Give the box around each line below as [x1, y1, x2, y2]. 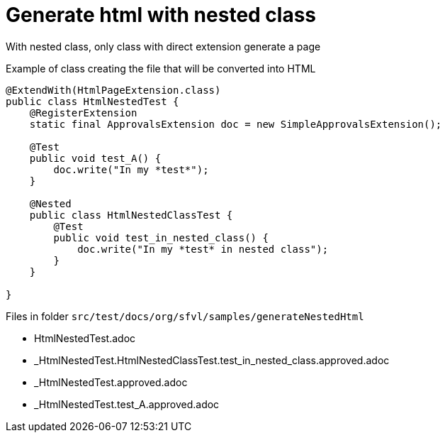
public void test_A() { [29, 152, 162, 164]
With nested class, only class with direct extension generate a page [6, 40, 321, 53]
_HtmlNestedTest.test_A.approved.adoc [34, 398, 220, 410]
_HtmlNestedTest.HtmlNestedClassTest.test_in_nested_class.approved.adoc [34, 354, 390, 366]
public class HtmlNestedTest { [6, 95, 179, 107]
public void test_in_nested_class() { [53, 231, 269, 243]
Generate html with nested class [6, 3, 317, 27]
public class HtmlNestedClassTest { [29, 209, 233, 221]
